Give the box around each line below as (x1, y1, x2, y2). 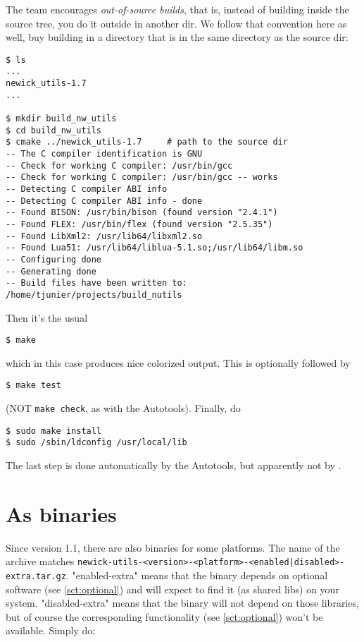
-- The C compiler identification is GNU (6, 149, 203, 159)
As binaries (6, 499, 117, 528)
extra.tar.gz (6, 571, 66, 581)
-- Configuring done (6, 254, 102, 265)
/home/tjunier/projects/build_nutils (6, 289, 182, 300)
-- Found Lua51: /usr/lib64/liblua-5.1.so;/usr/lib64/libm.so (6, 243, 303, 253)
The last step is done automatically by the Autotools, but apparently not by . (6, 458, 341, 473)
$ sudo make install (6, 425, 102, 436)
